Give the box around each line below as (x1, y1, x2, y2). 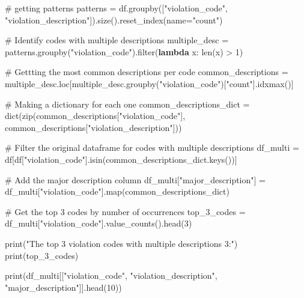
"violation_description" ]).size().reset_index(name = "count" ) (5, 13, 223, 26)
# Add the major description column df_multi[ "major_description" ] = (5, 173, 266, 186)
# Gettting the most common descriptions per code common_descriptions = (5, 65, 288, 78)
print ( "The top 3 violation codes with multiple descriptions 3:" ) (5, 237, 238, 249)
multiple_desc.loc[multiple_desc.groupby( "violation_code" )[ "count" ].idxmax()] (5, 77, 294, 90)
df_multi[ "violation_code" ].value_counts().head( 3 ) (5, 217, 192, 230)
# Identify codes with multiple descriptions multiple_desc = (5, 34, 229, 46)
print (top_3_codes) (5, 249, 79, 261)
